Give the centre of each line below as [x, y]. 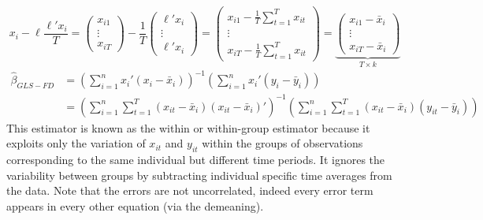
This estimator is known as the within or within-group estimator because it [188, 127]
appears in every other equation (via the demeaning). [135, 205]
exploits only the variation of [76, 143]
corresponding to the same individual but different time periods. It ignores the [196, 160]
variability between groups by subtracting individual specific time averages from [199, 175]
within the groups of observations [282, 143]
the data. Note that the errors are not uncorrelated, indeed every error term [190, 190]
